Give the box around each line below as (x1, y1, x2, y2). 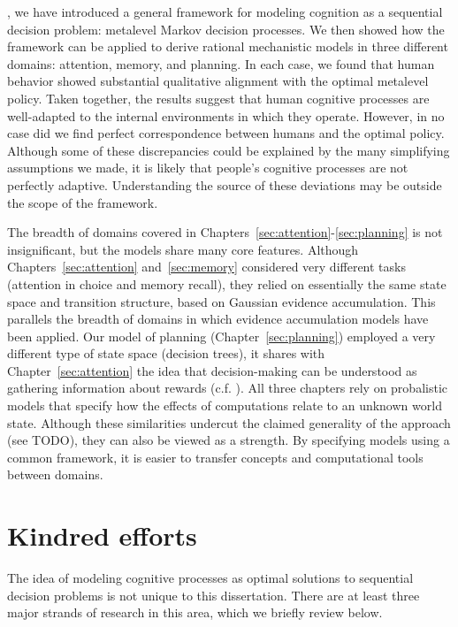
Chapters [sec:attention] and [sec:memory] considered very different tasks (7, 257, 406, 276)
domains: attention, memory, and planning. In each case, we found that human (7, 54, 435, 73)
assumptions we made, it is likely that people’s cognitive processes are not (7, 158, 408, 177)
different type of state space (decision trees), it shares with (7, 344, 325, 363)
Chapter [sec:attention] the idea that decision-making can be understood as (7, 361, 417, 379)
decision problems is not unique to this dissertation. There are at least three (7, 585, 420, 604)
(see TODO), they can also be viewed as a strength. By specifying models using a (7, 431, 450, 449)
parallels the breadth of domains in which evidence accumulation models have (7, 310, 429, 328)
